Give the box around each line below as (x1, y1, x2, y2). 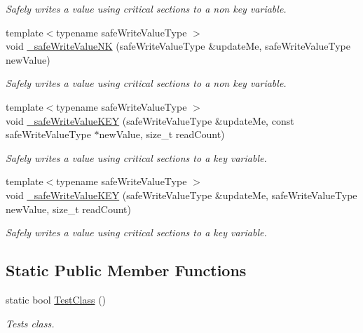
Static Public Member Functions (6, 259, 247, 281)
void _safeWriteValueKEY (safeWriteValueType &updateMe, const (6, 113, 294, 128)
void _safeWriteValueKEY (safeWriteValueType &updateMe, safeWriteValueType (6, 187, 357, 202)
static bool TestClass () (6, 292, 107, 306)
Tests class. (6, 315, 55, 330)
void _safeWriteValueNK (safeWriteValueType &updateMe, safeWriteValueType (6, 39, 350, 53)
